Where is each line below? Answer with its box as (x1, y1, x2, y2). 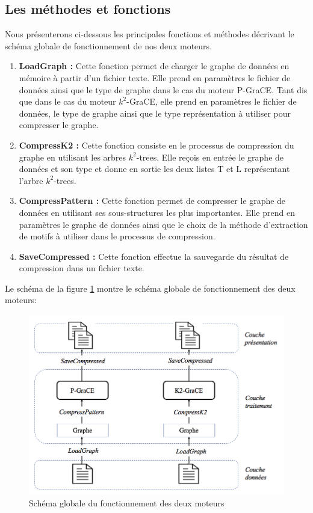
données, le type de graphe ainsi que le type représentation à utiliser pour (19, 106, 291, 119)
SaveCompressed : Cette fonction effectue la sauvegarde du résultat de (19, 250, 289, 262)
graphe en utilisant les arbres (19, 150, 126, 163)
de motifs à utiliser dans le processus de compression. (19, 230, 215, 242)
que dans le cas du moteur (19, 95, 116, 108)
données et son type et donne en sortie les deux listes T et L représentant (19, 162, 290, 175)
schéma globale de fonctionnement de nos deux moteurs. (5, 39, 212, 52)
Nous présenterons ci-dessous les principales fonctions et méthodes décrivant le (5, 28, 294, 40)
